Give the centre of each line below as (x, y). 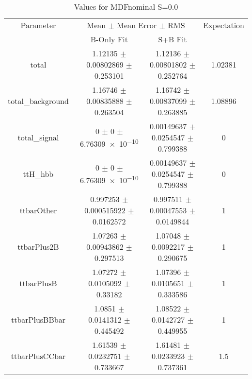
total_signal (38, 137)
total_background (38, 101)
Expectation (224, 25)
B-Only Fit (109, 39)
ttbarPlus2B (38, 247)
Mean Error (137, 25)
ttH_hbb (38, 174)
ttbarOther (38, 210)
